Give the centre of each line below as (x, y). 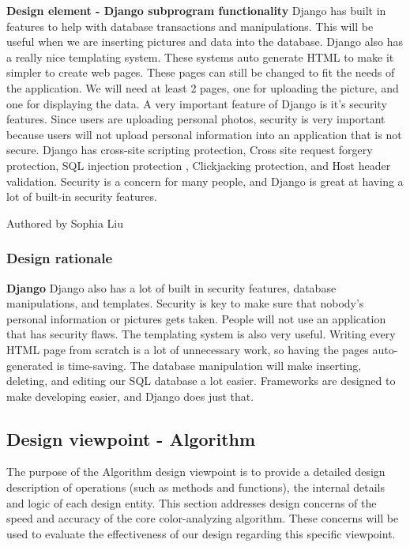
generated (30, 365)
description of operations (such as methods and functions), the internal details (196, 487)
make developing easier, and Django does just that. (130, 396)
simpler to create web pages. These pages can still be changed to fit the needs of (201, 72)
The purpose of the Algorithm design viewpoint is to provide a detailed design (196, 472)
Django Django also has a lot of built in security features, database (171, 287)
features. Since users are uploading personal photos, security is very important (196, 119)
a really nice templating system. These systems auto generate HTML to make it (200, 57)
